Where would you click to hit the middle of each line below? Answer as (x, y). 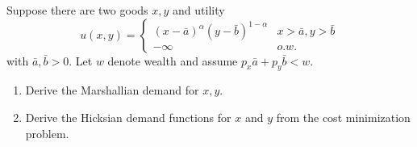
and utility (199, 10)
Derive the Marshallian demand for (112, 90)
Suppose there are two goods (77, 10)
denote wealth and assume (173, 60)
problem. (47, 133)
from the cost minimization (343, 117)
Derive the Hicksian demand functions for (128, 117)
